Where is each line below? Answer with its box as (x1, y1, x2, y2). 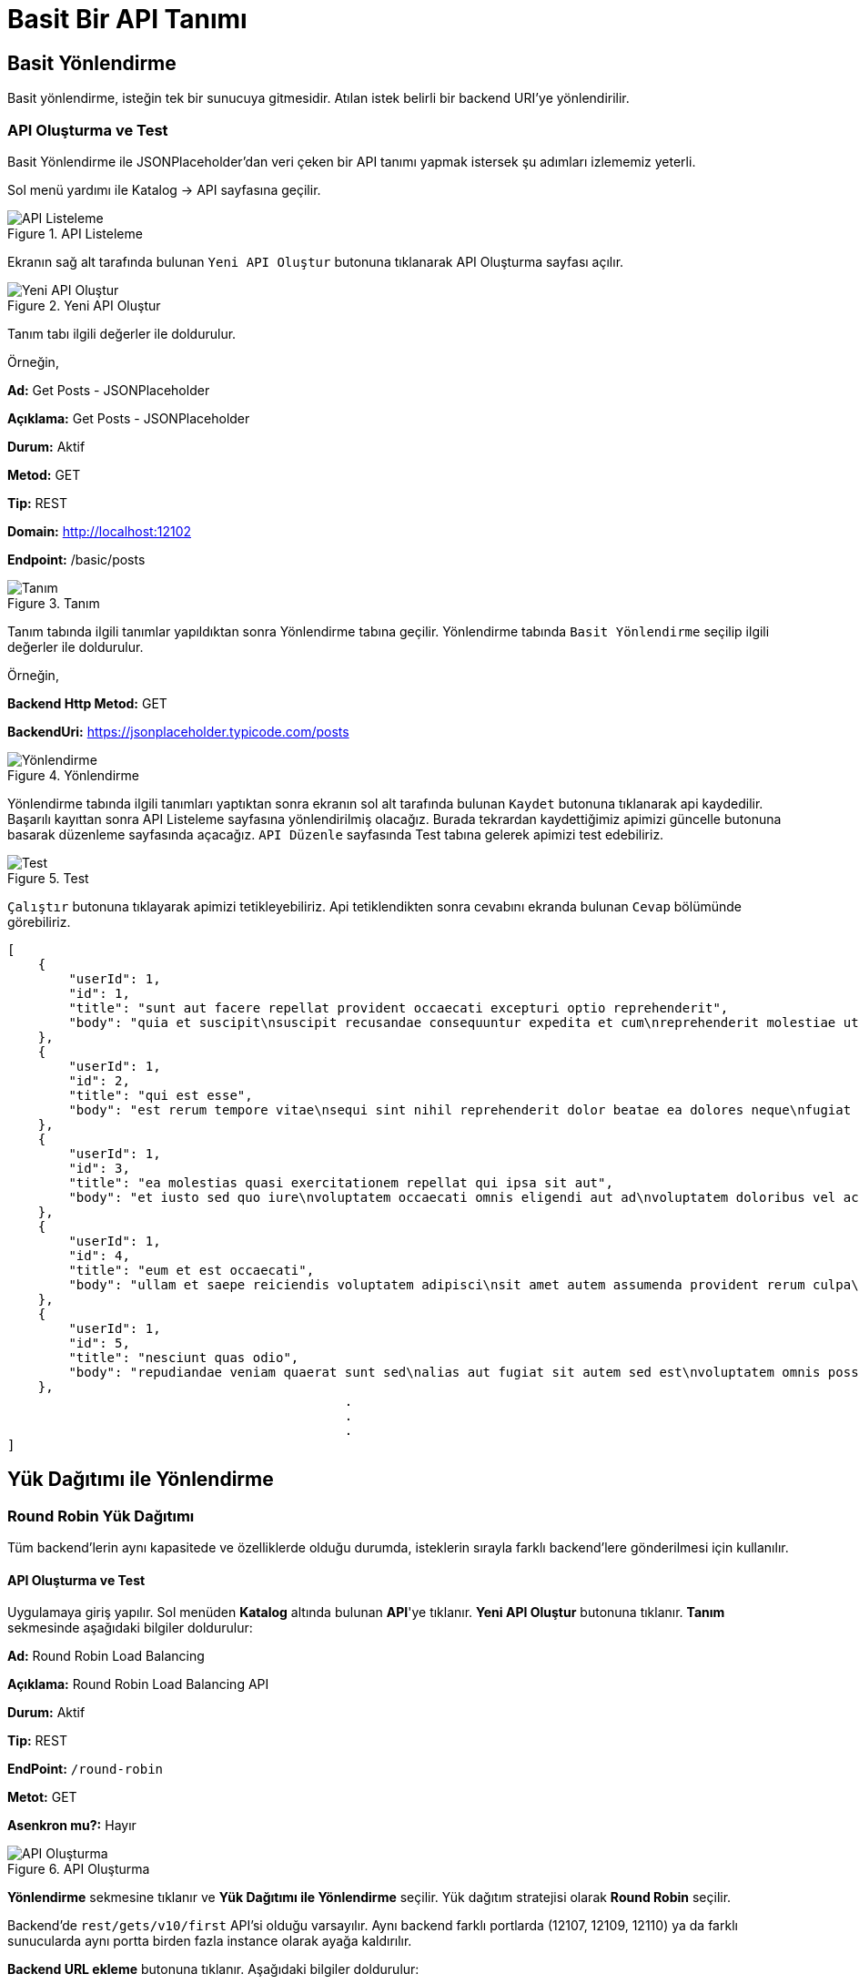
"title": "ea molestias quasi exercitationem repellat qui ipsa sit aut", (68, 1175, 613, 1190)
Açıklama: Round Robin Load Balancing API (7, 1676, 269, 1693)
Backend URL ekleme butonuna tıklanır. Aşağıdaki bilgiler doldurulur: (7, 1961, 419, 1978)
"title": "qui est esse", (68, 1087, 253, 1103)
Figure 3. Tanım (7, 595, 100, 611)
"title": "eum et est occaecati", (68, 1262, 315, 1277)
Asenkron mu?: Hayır (7, 1817, 136, 1834)
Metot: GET (7, 1789, 77, 1806)
